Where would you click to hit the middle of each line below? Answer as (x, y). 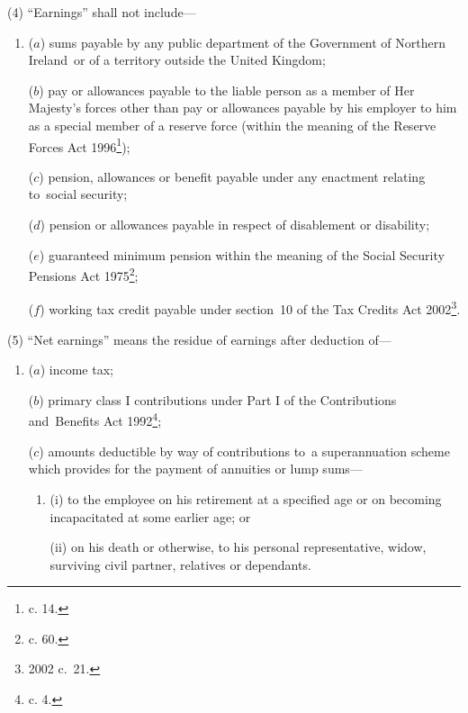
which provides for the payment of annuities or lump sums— (195, 469)
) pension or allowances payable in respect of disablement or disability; (235, 224)
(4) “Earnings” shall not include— (102, 12)
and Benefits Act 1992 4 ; (95, 420)
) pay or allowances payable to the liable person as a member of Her (227, 90)
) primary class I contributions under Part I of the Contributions (218, 399)
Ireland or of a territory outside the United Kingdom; (177, 60)
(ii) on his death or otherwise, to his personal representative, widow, (238, 547)
